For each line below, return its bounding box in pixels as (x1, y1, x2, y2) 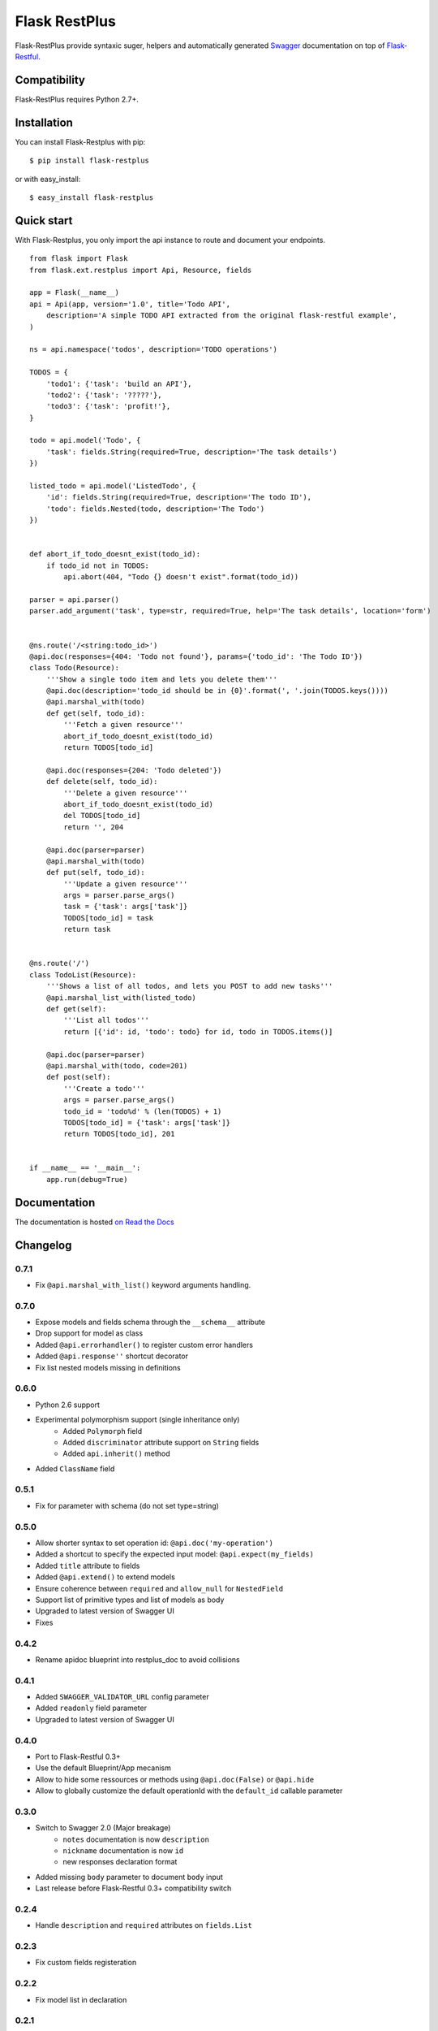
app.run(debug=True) (45, 1175, 128, 1184)
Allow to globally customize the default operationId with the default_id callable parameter (35, 1786, 343, 1795)
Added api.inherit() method (62, 1449, 170, 1458)
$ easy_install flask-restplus (29, 193, 154, 202)
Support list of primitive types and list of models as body (35, 1595, 225, 1604)
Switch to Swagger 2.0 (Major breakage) (35, 1823, 171, 1833)
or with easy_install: (15, 174, 81, 184)
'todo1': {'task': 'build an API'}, (45, 379, 192, 388)
